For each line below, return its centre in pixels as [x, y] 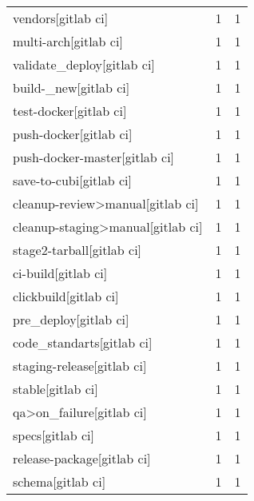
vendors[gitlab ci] [61, 18]
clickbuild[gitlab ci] [66, 296]
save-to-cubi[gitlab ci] [72, 180]
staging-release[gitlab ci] [80, 366]
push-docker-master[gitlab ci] [94, 157]
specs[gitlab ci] [54, 435]
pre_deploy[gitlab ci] [71, 319]
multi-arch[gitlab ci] [68, 41]
